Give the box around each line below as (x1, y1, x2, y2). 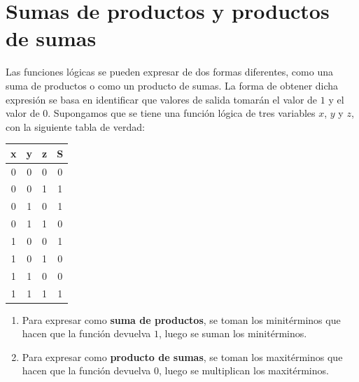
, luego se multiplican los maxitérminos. (159, 363, 329, 378)
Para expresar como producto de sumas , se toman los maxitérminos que (22, 349, 343, 364)
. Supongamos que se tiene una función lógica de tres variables (48, 106, 316, 120)
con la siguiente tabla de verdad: (6, 119, 145, 134)
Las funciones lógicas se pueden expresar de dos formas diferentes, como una (6, 64, 333, 79)
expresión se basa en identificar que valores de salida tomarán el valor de (6, 92, 318, 106)
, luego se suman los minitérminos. (159, 326, 307, 341)
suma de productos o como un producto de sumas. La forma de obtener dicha (6, 78, 339, 92)
